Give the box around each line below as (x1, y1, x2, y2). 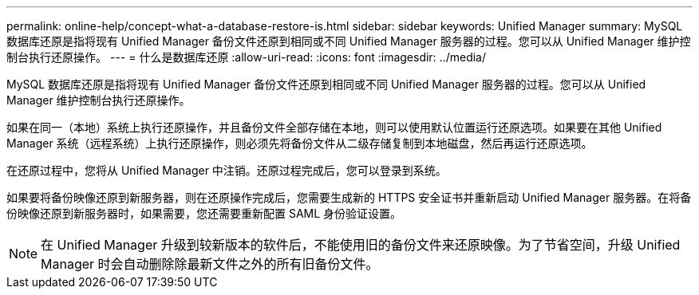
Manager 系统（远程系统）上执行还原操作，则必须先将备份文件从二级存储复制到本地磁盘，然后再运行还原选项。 (6, 136, 593, 150)
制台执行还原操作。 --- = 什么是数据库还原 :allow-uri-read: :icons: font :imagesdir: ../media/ (6, 50, 487, 64)
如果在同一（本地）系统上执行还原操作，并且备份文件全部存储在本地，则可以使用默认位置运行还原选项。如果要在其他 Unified (6, 120, 662, 134)
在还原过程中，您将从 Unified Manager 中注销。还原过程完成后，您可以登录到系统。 (6, 163, 447, 177)
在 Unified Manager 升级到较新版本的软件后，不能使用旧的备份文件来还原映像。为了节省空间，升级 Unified (41, 237, 681, 253)
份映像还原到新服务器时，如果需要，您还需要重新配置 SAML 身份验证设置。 (6, 206, 402, 220)
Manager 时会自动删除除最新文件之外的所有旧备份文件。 (41, 256, 379, 272)
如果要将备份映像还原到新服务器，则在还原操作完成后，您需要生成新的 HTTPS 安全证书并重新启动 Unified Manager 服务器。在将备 (6, 191, 692, 204)
